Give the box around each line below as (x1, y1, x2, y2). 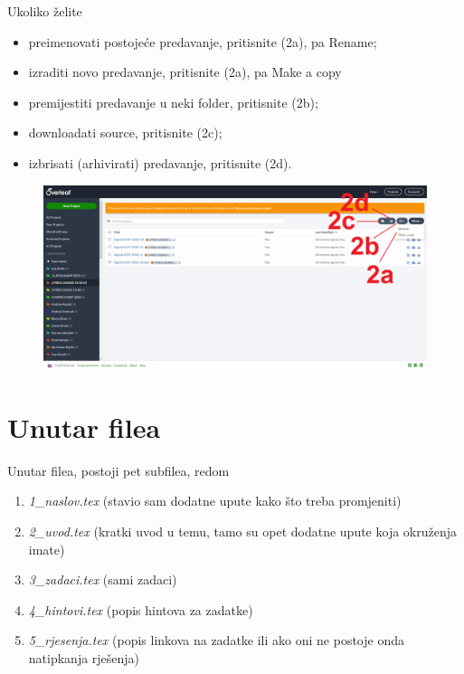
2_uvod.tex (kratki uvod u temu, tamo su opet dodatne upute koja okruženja (28, 522, 457, 541)
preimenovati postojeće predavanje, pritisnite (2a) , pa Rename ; (28, 32, 377, 51)
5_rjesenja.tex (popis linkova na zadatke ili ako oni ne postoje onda (28, 631, 404, 650)
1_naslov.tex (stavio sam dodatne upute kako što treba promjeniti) (28, 491, 402, 510)
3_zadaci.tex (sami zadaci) (28, 570, 177, 589)
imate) (28, 539, 65, 558)
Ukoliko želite (7, 2, 82, 20)
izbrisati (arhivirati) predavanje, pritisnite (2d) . (28, 153, 292, 172)
